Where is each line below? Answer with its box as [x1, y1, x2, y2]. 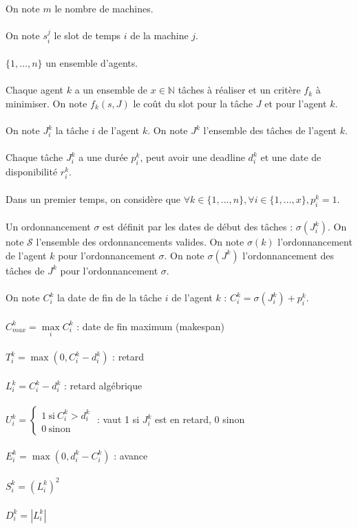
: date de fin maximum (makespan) [76, 319, 224, 333]
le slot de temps [54, 28, 121, 43]
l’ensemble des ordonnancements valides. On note [36, 235, 244, 249]
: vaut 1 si [96, 412, 140, 427]
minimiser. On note [6, 96, 87, 110]
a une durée [78, 150, 128, 164]
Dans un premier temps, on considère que [6, 191, 181, 206]
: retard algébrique [63, 378, 143, 393]
